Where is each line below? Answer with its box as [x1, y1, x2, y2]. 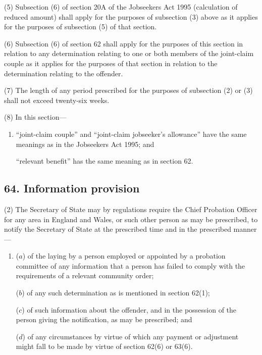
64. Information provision [4, 180, 140, 196]
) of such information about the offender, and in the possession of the [22, 304, 237, 315]
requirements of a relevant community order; [16, 270, 154, 281]
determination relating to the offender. [4, 68, 123, 78]
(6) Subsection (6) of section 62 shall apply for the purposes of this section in [4, 38, 243, 48]
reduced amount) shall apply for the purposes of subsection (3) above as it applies [4, 11, 258, 22]
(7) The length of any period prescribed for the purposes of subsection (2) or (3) [4, 85, 253, 95]
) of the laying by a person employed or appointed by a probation [22, 250, 226, 261]
